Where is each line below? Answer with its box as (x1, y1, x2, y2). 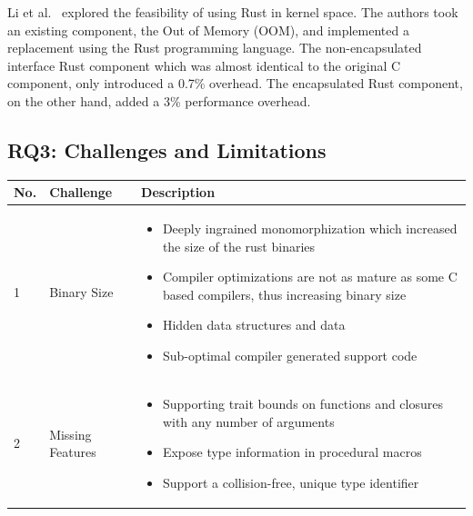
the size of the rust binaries (162, 236, 316, 255)
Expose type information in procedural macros (162, 442, 422, 461)
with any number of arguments (162, 412, 335, 431)
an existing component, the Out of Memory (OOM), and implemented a (7, 20, 409, 39)
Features (49, 442, 96, 461)
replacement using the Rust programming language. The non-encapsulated (7, 38, 422, 57)
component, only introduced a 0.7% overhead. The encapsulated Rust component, (7, 74, 463, 93)
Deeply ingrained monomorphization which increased (162, 219, 458, 238)
